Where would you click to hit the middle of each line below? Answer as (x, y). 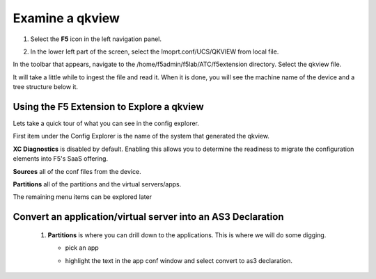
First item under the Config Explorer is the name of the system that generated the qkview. (141, 136)
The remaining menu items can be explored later (83, 197)
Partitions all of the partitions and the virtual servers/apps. (97, 184)
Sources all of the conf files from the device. (77, 171)
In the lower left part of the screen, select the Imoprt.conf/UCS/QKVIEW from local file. (155, 51)
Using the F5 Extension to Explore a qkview (109, 107)
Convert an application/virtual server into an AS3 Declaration (148, 217)
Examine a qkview (66, 18)
